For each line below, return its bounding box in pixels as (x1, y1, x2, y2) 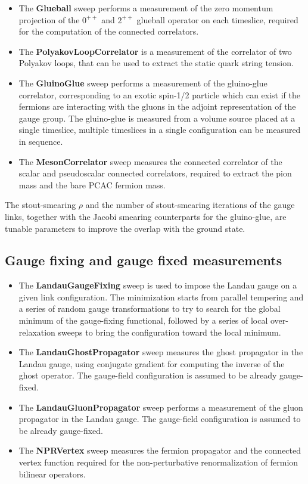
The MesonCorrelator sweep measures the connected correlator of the (18, 155, 282, 167)
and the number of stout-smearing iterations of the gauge (85, 198, 295, 211)
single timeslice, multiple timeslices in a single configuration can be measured (18, 123, 301, 136)
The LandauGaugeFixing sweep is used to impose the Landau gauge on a (18, 279, 297, 291)
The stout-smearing (5, 198, 76, 211)
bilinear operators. (18, 467, 86, 480)
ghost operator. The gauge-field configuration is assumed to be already (18, 369, 277, 381)
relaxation (18, 325, 55, 338)
